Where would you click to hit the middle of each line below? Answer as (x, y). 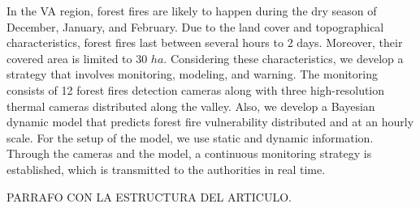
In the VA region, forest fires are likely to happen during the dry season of (192, 11)
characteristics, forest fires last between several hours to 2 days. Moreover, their (205, 42)
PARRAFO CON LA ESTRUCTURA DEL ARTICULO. (149, 196)
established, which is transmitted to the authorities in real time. (166, 169)
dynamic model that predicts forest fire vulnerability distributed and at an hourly (210, 122)
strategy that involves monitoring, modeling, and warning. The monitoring (192, 74)
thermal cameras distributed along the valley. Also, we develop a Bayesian (191, 106)
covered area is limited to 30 (77, 58)
